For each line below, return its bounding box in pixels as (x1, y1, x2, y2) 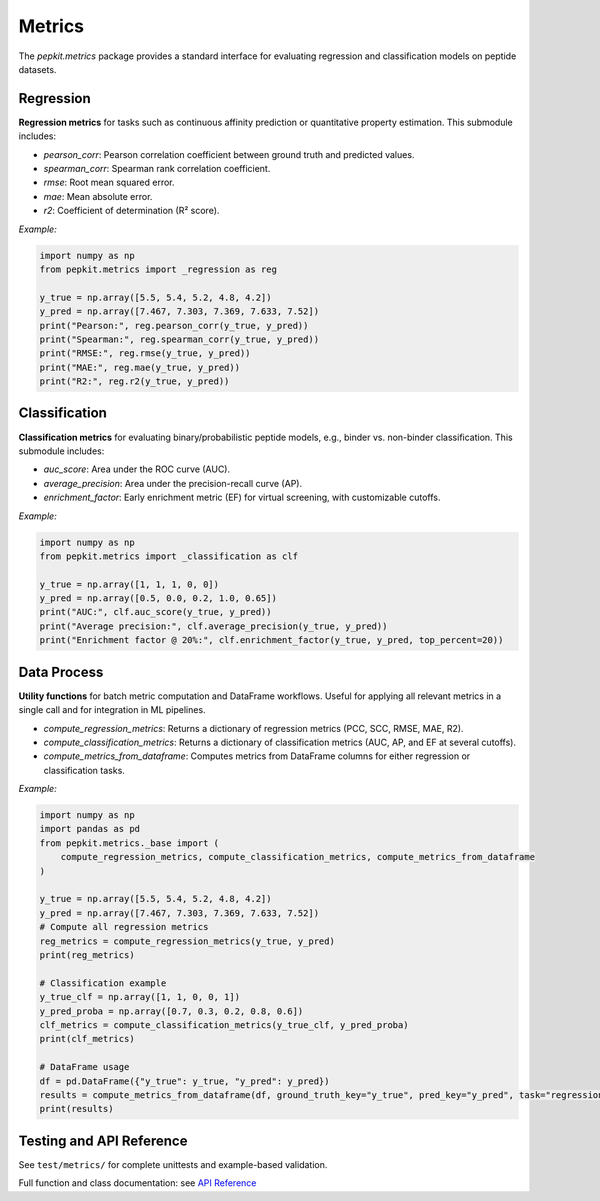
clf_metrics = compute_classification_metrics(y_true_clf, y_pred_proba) (39, 1019, 409, 1030)
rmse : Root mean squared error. (43, 176, 175, 189)
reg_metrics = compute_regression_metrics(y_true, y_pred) (39, 935, 335, 947)
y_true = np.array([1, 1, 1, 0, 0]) (39, 578, 220, 590)
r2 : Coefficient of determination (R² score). (43, 205, 220, 217)
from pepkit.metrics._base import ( (39, 837, 220, 849)
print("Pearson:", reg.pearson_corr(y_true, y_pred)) (39, 320, 309, 331)
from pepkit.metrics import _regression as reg (39, 263, 277, 275)
